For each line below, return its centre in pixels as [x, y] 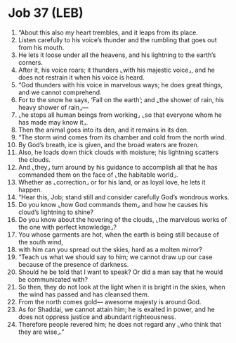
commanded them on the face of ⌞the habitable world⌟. [98, 175]
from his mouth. [41, 47]
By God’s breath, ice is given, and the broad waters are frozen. [109, 144]
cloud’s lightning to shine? [56, 212]
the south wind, [41, 242]
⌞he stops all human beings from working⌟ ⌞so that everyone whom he [120, 115]
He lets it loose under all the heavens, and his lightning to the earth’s [117, 55]
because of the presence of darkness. [73, 264]
